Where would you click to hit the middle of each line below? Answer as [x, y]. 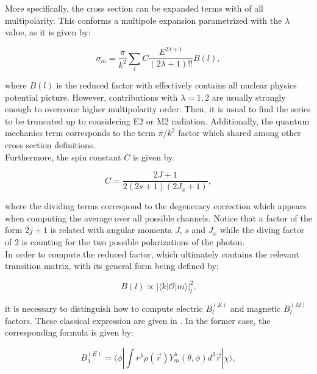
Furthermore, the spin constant [63, 156]
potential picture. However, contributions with [91, 97]
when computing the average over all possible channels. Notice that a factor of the [158, 218]
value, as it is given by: [48, 32]
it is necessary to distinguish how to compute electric [104, 308]
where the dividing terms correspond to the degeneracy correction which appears [156, 206]
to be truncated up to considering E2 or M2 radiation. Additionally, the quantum [157, 120]
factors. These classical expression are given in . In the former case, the [138, 320]
